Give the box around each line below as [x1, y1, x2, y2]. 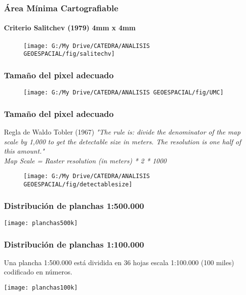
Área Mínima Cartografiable [4, 1, 119, 14]
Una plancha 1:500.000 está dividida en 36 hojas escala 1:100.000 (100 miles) [4, 257, 234, 267]
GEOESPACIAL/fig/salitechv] [24, 50, 115, 58]
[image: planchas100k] [4, 284, 78, 292]
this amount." [4, 146, 45, 156]
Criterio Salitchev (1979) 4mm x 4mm [4, 23, 136, 33]
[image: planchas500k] [4, 219, 78, 227]
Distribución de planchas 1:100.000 [4, 238, 144, 250]
